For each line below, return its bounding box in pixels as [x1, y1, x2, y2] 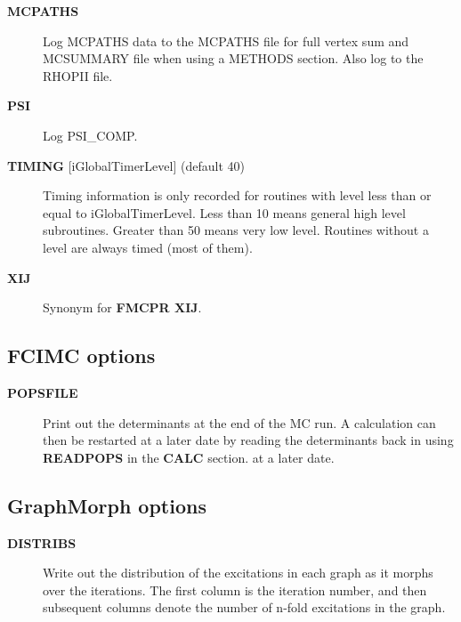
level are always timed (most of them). [43, 238, 253, 256]
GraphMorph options [7, 491, 206, 519]
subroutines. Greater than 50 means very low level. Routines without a [43, 221, 429, 239]
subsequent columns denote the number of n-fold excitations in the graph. [43, 598, 446, 617]
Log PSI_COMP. [43, 125, 138, 144]
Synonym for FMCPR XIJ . [43, 298, 202, 317]
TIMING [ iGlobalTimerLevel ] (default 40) [7, 156, 245, 174]
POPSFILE [7, 383, 78, 401]
